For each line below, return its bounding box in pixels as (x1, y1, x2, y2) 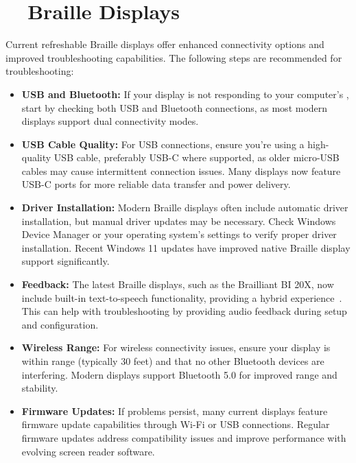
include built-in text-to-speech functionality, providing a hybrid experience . (21, 290, 342, 305)
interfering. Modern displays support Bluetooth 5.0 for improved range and (21, 367, 337, 381)
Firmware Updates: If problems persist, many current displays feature (21, 403, 328, 418)
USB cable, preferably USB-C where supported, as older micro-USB (54, 150, 340, 165)
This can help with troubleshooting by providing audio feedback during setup (21, 304, 347, 318)
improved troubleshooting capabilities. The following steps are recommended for (5, 50, 342, 64)
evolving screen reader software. (21, 444, 155, 458)
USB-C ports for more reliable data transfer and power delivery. (21, 177, 291, 191)
